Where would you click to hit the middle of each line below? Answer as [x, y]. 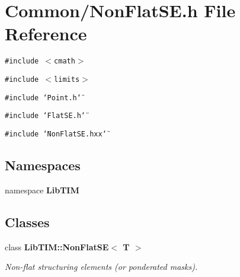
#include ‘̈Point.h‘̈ [43, 98]
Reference [46, 34]
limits [67, 79]
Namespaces [43, 165]
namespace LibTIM [42, 190]
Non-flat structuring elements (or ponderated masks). [101, 267]
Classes [27, 222]
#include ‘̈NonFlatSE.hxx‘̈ [56, 134]
